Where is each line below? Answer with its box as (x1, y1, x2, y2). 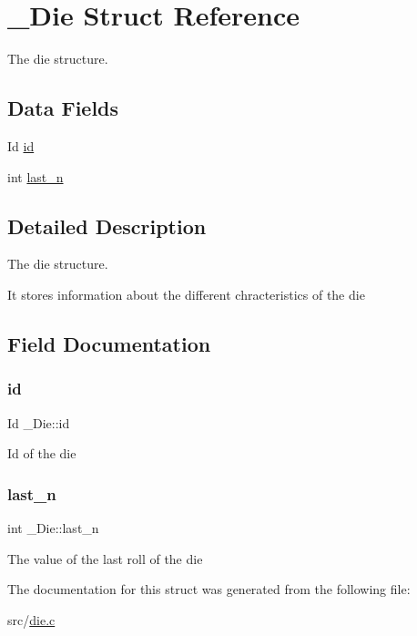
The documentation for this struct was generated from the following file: (7, 580, 411, 599)
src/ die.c (7, 610, 56, 629)
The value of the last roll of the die (7, 549, 203, 568)
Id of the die (7, 444, 76, 463)
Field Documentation (7, 329, 211, 357)
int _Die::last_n (7, 518, 99, 537)
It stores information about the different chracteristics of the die (7, 284, 365, 303)
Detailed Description (7, 211, 207, 240)
